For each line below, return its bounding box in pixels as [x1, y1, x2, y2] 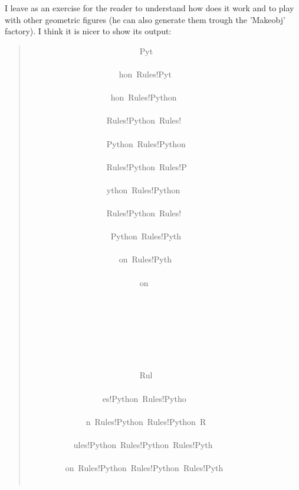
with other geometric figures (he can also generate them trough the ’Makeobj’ [5, 13, 285, 25]
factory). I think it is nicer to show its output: [5, 25, 172, 37]
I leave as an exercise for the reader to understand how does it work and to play [5, 2, 294, 14]
